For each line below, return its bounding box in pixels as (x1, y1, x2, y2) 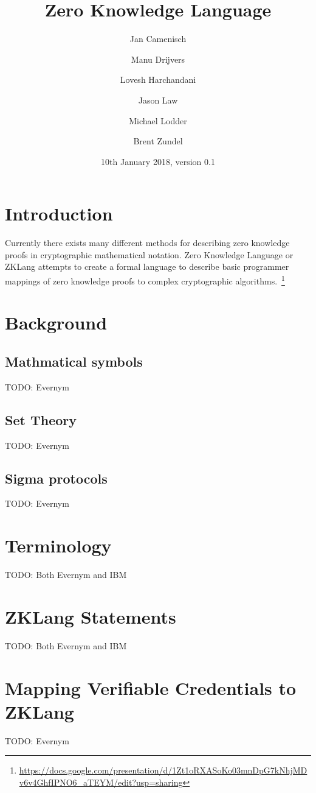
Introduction (5, 201, 113, 226)
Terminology (5, 533, 112, 558)
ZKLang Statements (5, 604, 176, 629)
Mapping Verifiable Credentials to (5, 675, 297, 700)
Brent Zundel (133, 135, 183, 147)
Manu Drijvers (131, 52, 185, 65)
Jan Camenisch (129, 32, 187, 45)
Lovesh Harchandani (120, 73, 196, 86)
